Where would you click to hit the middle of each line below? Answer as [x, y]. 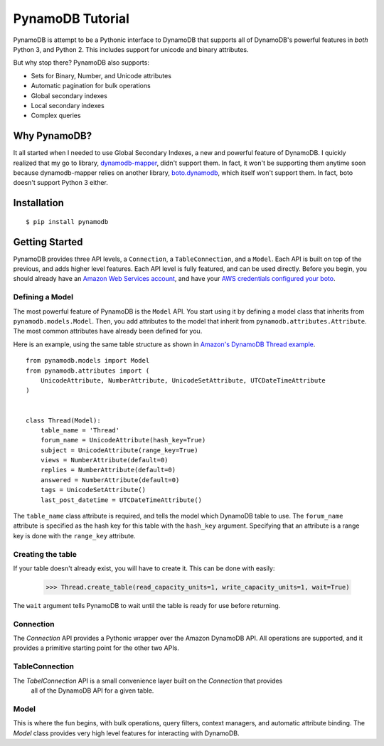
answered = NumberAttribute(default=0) [110, 480]
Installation [38, 203]
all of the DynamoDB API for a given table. [92, 691]
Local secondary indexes [68, 105]
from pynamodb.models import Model [88, 361]
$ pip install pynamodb [67, 222]
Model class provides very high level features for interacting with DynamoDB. [126, 733]
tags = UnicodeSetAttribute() [93, 490]
